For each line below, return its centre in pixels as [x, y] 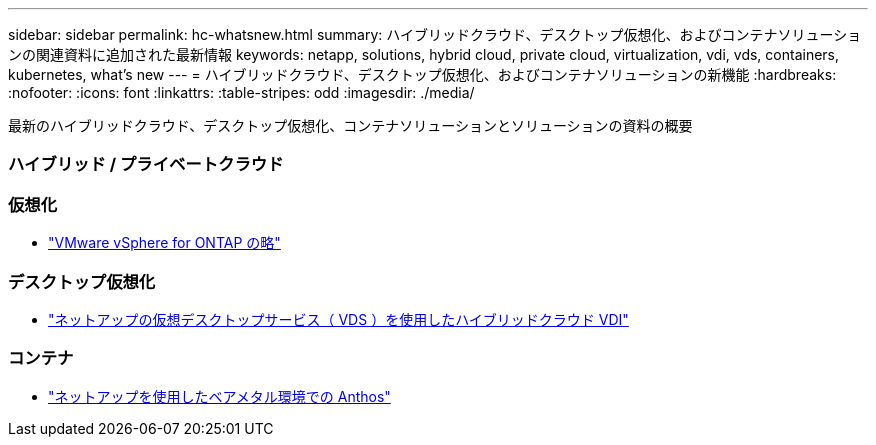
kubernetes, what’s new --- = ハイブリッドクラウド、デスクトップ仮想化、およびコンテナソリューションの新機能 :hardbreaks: [422, 74]
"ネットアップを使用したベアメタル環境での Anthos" [219, 396]
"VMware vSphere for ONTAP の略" [164, 243]
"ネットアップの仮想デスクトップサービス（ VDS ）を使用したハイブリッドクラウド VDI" [338, 319]
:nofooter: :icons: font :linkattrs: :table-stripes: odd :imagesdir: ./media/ [241, 92]
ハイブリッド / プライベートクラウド [146, 164]
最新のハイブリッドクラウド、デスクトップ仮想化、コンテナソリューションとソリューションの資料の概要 [350, 125]
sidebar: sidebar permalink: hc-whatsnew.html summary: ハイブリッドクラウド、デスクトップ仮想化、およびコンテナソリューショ [435, 34]
